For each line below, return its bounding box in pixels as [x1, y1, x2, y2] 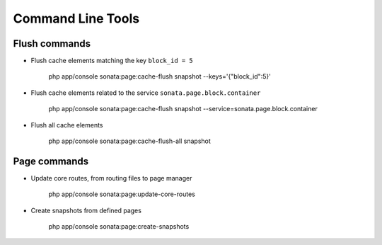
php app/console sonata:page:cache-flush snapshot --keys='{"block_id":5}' [48, 72, 272, 81]
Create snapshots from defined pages [30, 206, 141, 215]
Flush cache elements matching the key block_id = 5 [30, 57, 194, 65]
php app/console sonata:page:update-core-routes [48, 190, 196, 198]
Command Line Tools [13, 11, 140, 26]
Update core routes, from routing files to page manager [30, 173, 192, 182]
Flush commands [13, 38, 91, 50]
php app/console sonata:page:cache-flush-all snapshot [48, 137, 212, 145]
